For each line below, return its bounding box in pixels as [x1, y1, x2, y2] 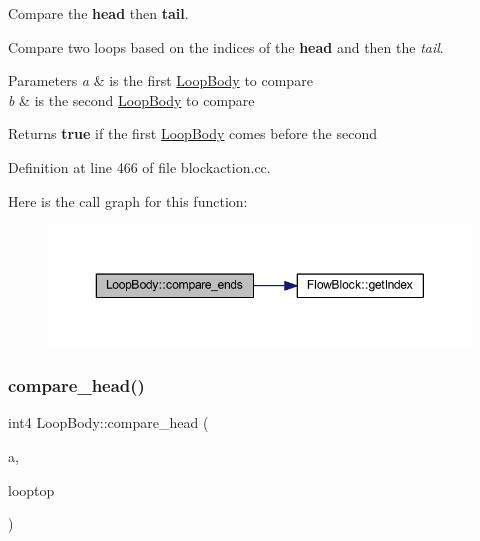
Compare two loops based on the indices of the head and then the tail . [8, 36, 444, 57]
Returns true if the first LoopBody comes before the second [8, 123, 377, 144]
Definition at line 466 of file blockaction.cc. [8, 156, 271, 177]
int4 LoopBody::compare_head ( [8, 412, 209, 433]
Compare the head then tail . [8, 3, 189, 23]
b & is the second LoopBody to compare [8, 89, 255, 110]
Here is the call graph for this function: [8, 190, 248, 211]
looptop [8, 479, 55, 500]
